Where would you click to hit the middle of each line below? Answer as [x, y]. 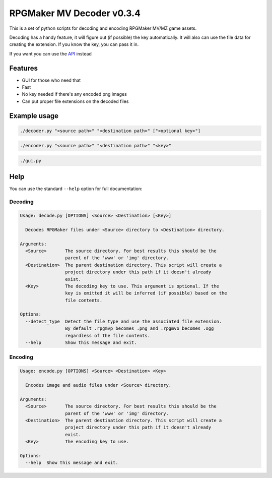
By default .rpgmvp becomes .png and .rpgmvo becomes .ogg [139, 328]
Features [23, 68]
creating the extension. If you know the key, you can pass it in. [74, 44]
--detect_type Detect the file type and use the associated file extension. [124, 321]
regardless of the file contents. [108, 336]
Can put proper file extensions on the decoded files [75, 101]
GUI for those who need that [51, 80]
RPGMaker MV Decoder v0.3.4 [75, 13]
